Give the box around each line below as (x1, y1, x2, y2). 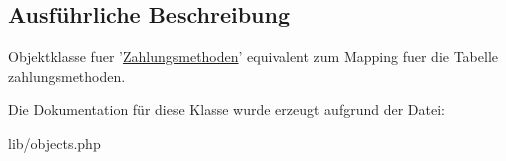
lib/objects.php (8, 132, 101, 153)
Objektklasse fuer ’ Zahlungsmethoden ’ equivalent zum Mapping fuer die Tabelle (8, 46, 498, 67)
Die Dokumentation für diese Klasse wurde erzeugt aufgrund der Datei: (8, 99, 445, 120)
